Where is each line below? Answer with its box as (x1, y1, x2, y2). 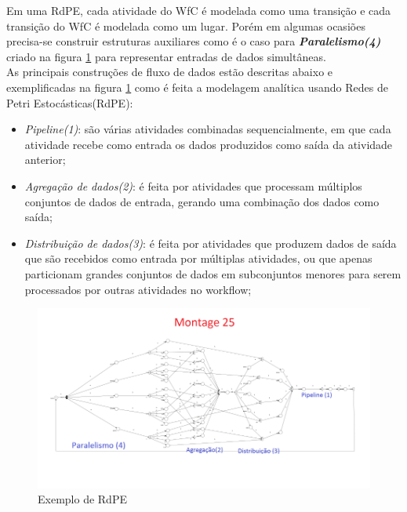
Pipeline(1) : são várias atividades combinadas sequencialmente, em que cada (24, 121, 391, 137)
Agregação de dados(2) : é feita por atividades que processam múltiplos (24, 177, 362, 194)
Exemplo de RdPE (38, 491, 127, 507)
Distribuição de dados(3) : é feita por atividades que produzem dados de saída (24, 234, 397, 251)
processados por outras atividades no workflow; (24, 281, 252, 297)
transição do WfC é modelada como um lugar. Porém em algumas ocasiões (6, 17, 365, 34)
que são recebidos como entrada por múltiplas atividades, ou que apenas (24, 250, 372, 267)
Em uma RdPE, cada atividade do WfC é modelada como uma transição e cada (6, 2, 391, 18)
